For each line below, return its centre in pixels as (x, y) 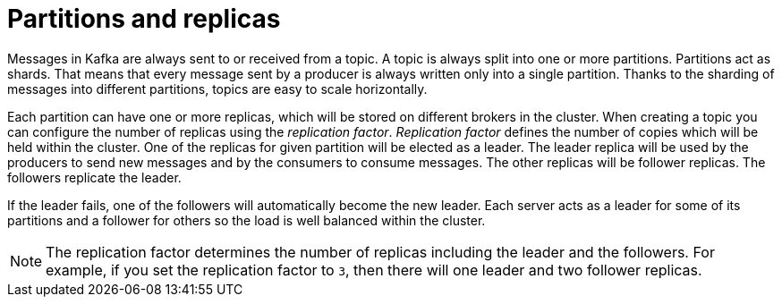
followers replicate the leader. (94, 177)
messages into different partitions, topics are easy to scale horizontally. (217, 89)
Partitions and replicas (144, 19)
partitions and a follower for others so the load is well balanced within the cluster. (246, 220)
